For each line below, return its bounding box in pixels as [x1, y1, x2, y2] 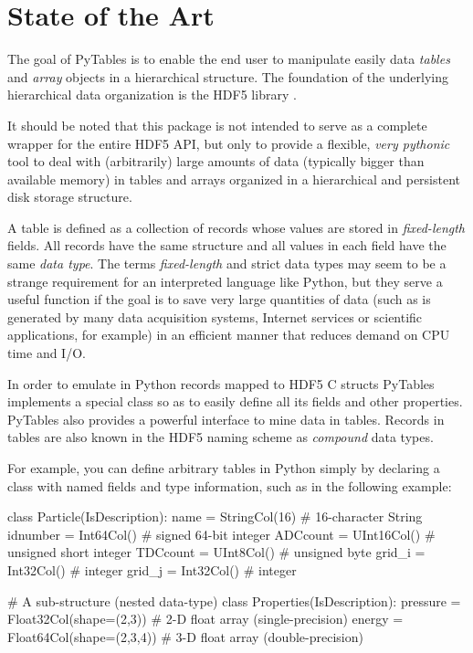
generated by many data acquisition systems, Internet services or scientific [7, 307, 423, 326]
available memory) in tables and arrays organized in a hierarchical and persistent [7, 169, 461, 188]
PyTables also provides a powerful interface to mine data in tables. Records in [7, 409, 445, 428]
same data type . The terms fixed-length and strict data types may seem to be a [7, 254, 447, 273]
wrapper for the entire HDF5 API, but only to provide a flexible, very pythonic [7, 133, 450, 153]
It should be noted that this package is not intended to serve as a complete [7, 115, 427, 134]
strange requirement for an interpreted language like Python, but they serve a [7, 271, 443, 290]
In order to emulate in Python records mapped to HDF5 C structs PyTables [7, 374, 435, 393]
